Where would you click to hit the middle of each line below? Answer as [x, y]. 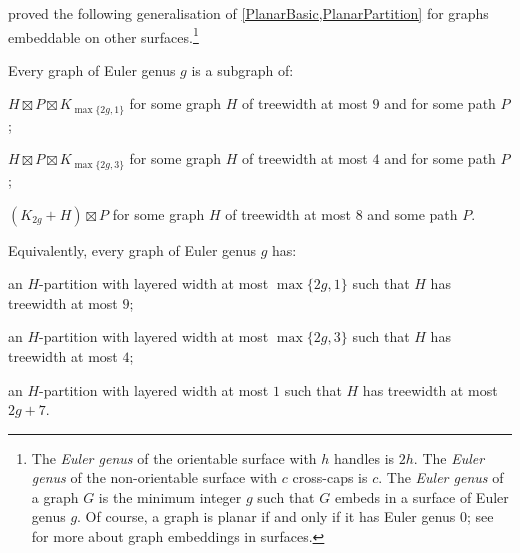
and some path [412, 213]
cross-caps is [330, 477]
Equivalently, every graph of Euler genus [132, 249]
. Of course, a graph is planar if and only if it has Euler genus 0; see [285, 516]
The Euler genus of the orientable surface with [174, 457]
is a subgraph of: [242, 69]
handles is [364, 457]
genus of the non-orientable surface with [154, 477]
